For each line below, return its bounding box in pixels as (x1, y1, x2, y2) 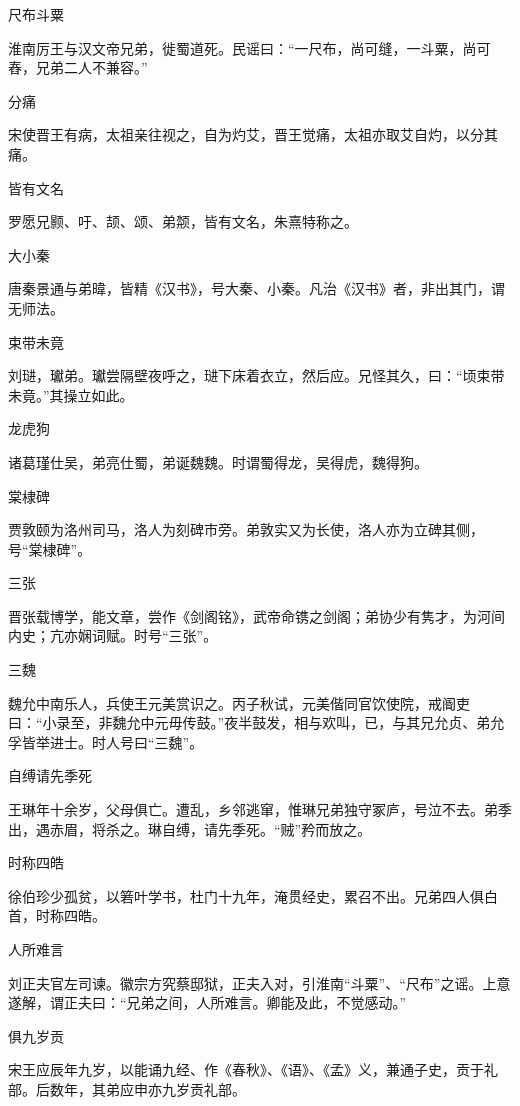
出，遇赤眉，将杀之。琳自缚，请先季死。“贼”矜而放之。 (8, 818, 372, 839)
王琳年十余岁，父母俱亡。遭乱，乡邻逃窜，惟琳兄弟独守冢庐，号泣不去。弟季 (8, 799, 512, 820)
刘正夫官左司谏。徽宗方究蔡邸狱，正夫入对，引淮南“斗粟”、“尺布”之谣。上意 (8, 972, 511, 993)
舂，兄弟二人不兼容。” (8, 57, 148, 78)
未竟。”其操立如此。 (8, 384, 134, 405)
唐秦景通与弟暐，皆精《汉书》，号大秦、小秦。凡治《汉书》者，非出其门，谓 (8, 278, 505, 299)
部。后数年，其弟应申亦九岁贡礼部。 (8, 1078, 246, 1099)
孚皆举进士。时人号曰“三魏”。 (8, 731, 204, 752)
